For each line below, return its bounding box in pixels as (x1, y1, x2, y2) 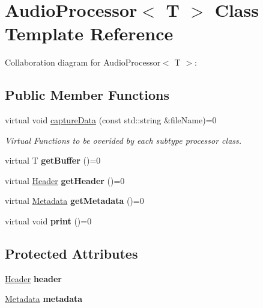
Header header (5, 272, 62, 285)
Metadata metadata (5, 292, 83, 305)
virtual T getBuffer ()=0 (5, 154, 101, 167)
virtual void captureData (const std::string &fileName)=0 (5, 114, 217, 126)
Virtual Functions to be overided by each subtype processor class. (5, 134, 242, 146)
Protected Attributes (5, 244, 138, 263)
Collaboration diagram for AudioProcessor (5, 56, 161, 69)
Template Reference (5, 21, 174, 46)
